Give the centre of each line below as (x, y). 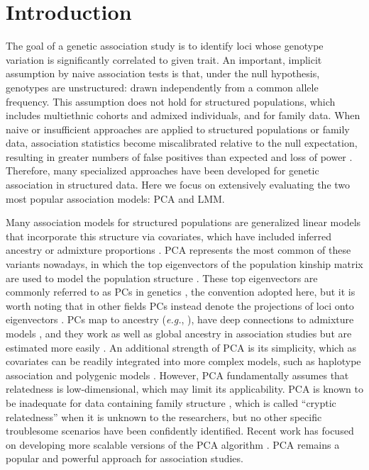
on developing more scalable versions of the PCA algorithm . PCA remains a (173, 444)
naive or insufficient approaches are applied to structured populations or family (178, 129)
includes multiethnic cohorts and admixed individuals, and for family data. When (183, 115)
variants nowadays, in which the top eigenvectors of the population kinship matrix (184, 264)
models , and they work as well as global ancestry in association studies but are (179, 333)
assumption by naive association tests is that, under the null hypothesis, (163, 73)
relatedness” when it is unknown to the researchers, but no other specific (164, 416)
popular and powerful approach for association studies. (125, 458)
